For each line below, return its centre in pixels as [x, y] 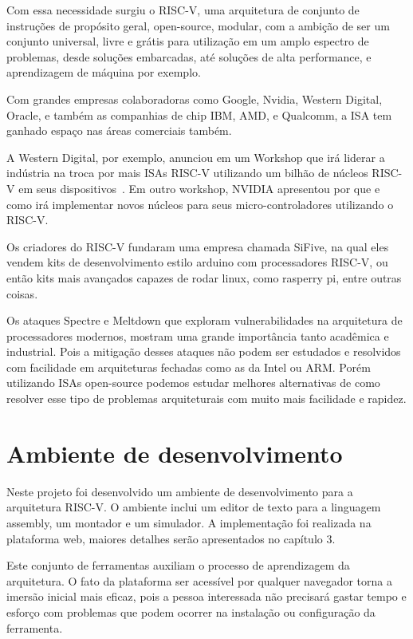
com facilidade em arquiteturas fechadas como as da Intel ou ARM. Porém [189, 367]
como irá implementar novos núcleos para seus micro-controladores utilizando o [200, 204]
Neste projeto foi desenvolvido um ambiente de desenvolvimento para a [180, 491]
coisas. [22, 293]
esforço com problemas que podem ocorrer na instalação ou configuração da [191, 611]
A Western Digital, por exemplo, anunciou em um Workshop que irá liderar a [196, 157]
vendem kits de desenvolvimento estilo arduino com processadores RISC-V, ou [197, 262]
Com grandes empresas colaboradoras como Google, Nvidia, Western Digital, [195, 99]
